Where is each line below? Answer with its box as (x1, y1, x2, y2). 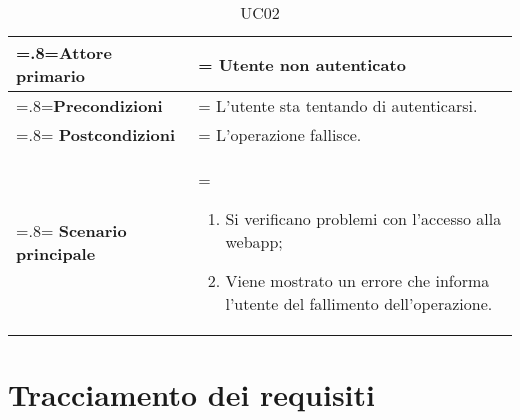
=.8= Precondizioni (16, 94, 163, 117)
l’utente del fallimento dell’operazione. (225, 292, 493, 315)
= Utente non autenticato (198, 52, 406, 76)
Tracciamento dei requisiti (8, 374, 375, 415)
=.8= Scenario (16, 218, 127, 242)
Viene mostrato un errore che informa (225, 269, 490, 292)
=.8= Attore (16, 41, 112, 64)
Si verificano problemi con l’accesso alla (225, 207, 502, 230)
